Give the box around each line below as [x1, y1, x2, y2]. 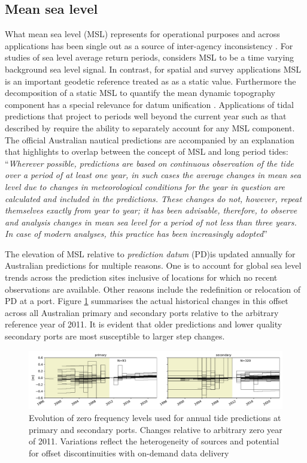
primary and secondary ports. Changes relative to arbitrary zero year [29, 423, 282, 435]
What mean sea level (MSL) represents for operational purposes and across [5, 28, 280, 40]
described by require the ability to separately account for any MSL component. [5, 121, 295, 134]
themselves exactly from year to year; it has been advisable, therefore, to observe [5, 204, 297, 217]
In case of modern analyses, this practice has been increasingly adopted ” [5, 227, 268, 240]
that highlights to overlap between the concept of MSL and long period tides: [5, 145, 288, 158]
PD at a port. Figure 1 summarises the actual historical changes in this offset [5, 294, 288, 307]
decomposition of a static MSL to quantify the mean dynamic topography [5, 86, 275, 99]
